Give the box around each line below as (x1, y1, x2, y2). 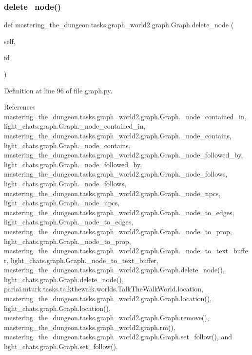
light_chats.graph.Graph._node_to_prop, (4, 236, 131, 246)
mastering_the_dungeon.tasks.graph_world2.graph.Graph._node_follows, (4, 169, 228, 179)
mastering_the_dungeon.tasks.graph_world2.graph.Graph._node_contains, (4, 130, 232, 140)
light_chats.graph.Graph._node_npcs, (4, 198, 120, 208)
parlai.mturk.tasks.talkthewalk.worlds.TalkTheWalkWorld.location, (4, 284, 203, 294)
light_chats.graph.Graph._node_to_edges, (4, 217, 134, 227)
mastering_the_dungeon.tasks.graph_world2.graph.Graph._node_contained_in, (4, 111, 247, 121)
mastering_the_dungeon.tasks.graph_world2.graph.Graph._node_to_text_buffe (4, 245, 248, 256)
